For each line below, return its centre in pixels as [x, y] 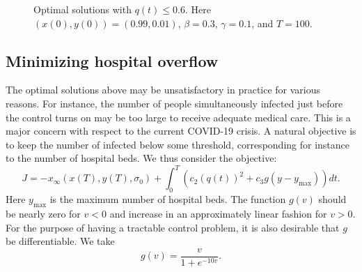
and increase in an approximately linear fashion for [218, 214]
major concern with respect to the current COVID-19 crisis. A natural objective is [181, 131]
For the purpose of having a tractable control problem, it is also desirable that [173, 227]
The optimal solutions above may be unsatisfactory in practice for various [163, 90]
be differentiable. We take [60, 241]
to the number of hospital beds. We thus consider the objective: [141, 158]
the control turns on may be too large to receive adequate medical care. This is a [178, 117]
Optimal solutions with [82, 9]
